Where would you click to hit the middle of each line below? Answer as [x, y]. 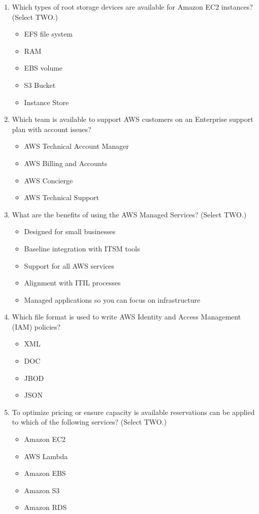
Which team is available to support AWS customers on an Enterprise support [133, 119]
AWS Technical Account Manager [76, 146]
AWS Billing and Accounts [66, 163]
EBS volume [43, 68]
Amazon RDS [45, 507]
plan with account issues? [52, 129]
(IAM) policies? [36, 326]
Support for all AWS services [69, 265]
